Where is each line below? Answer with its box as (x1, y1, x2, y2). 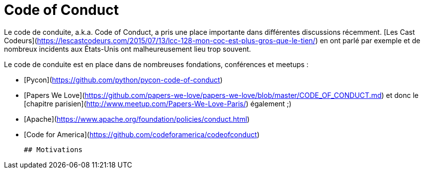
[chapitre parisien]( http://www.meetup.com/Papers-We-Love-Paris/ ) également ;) (24, 99, 292, 108)
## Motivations (24, 145, 83, 154)
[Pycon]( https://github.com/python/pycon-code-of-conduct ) (24, 75, 223, 84)
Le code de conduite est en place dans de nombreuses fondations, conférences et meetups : (4, 60, 309, 69)
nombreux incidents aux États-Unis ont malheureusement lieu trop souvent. (4, 44, 251, 53)
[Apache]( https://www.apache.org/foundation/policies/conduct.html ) (24, 114, 250, 123)
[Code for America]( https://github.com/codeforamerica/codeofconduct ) (24, 130, 260, 139)
